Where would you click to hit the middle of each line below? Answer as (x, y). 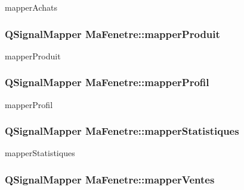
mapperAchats (31, 7)
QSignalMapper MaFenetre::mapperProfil (107, 82)
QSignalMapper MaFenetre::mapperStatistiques (122, 131)
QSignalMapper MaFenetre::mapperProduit (112, 34)
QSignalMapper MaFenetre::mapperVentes (110, 179)
